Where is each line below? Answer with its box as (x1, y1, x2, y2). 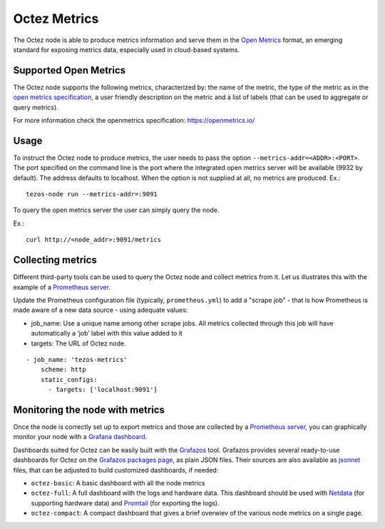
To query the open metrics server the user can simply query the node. (13, 206, 220, 214)
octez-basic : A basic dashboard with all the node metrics (31, 478, 205, 487)
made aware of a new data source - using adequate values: (13, 306, 188, 314)
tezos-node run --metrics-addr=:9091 (26, 190, 158, 198)
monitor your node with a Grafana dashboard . (13, 433, 148, 441)
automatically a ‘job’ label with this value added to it (31, 329, 183, 338)
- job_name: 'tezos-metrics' (26, 356, 128, 363)
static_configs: (40, 376, 98, 383)
